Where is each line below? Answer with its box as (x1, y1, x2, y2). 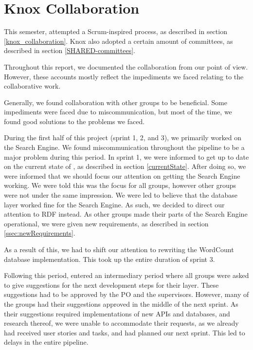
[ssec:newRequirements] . (4, 228, 75, 238)
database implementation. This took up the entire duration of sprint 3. (4, 254, 215, 264)
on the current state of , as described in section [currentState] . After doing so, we (4, 161, 246, 171)
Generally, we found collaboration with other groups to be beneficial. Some (4, 97, 227, 107)
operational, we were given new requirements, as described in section (4, 218, 209, 228)
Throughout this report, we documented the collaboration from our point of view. (4, 61, 248, 72)
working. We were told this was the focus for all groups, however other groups (4, 180, 236, 190)
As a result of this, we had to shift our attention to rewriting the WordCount (4, 244, 234, 254)
